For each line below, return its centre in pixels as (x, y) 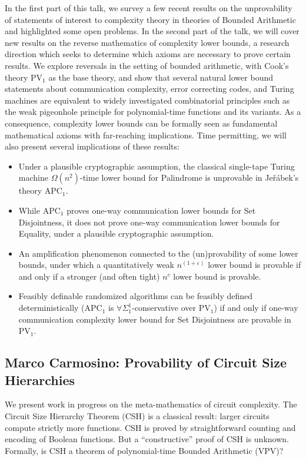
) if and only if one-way (256, 308)
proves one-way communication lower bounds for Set (161, 210)
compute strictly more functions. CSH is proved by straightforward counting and (150, 427)
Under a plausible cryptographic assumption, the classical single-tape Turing (157, 166)
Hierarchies (40, 379)
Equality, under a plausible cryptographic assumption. (116, 233)
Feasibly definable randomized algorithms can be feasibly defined (136, 296)
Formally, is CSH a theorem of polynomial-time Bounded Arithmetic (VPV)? (144, 450)
